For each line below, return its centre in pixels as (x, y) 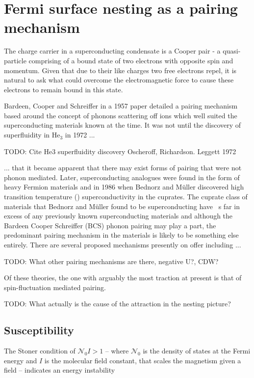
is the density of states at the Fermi (197, 351)
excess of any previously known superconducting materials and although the (118, 216)
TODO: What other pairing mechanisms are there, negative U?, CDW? (111, 261)
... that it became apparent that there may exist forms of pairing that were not (123, 168)
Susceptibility (39, 330)
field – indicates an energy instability (60, 370)
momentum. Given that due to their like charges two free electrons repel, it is (120, 70)
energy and (21, 360)
